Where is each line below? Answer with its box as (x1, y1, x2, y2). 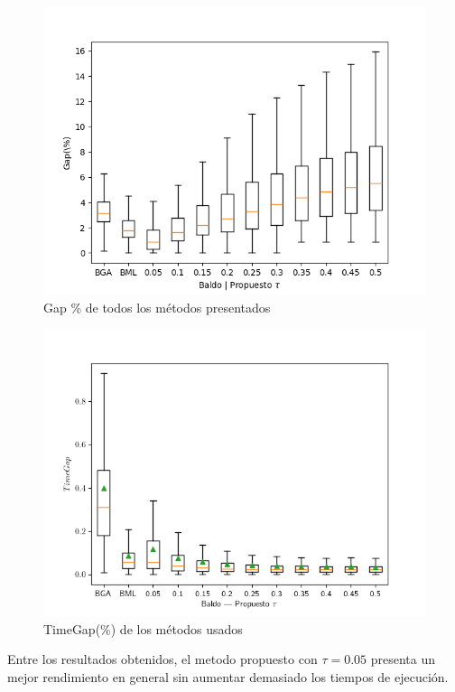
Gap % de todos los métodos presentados (43, 297, 271, 316)
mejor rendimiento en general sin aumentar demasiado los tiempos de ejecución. (7, 667, 449, 686)
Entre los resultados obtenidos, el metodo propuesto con (7, 650, 318, 669)
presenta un (370, 650, 436, 669)
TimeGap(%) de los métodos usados (43, 619, 243, 638)
